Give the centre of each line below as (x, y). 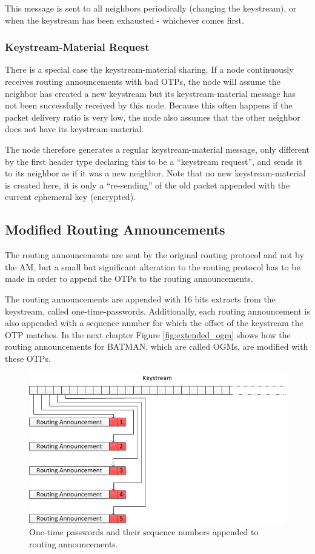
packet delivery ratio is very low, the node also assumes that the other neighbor (153, 117)
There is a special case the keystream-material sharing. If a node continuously (149, 69)
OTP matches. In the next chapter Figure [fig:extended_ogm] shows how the (148, 334)
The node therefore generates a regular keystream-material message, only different (157, 149)
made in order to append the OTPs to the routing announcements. (129, 279)
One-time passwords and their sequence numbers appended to (144, 532)
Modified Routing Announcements (115, 229)
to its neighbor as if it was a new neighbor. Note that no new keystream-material (155, 173)
